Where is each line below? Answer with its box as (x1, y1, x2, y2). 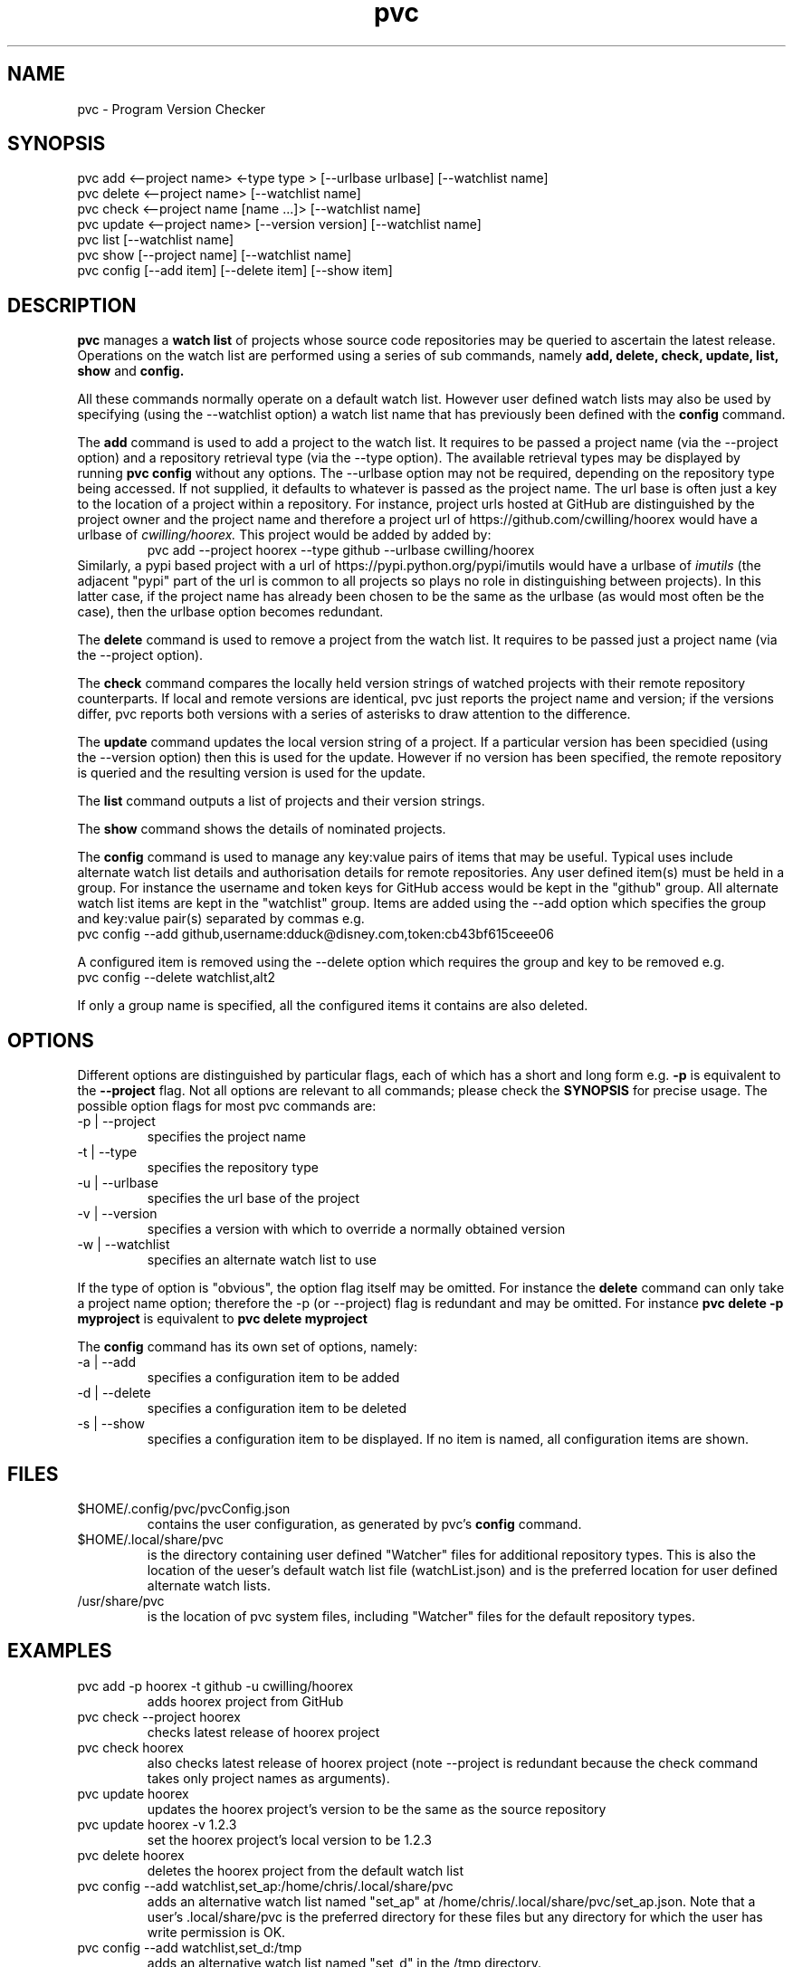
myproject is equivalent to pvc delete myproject (77, 1311, 368, 1327)
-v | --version (77, 1206, 158, 1222)
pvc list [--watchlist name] (77, 232, 234, 248)
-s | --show (77, 1416, 145, 1432)
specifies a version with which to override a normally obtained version (147, 1221, 566, 1237)
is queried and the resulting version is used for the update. (77, 765, 426, 781)
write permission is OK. (147, 1924, 286, 1940)
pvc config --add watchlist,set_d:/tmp (77, 1939, 302, 1955)
